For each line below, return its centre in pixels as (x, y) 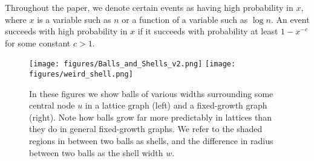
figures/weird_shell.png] (81, 74)
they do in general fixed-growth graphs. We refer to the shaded (146, 129)
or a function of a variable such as (185, 19)
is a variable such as (74, 19)
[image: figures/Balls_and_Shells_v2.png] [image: (132, 64)
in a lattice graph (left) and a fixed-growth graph (176, 105)
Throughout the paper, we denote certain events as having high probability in (149, 7)
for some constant (38, 43)
